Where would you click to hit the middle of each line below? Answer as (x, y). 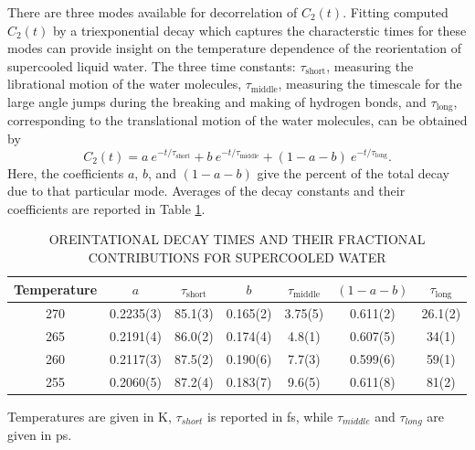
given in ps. (40, 435)
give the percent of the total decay (353, 172)
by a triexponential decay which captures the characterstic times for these (259, 30)
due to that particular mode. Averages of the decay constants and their (206, 191)
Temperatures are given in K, (90, 416)
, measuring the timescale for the (370, 84)
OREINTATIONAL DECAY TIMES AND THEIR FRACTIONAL (237, 239)
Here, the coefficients (66, 172)
